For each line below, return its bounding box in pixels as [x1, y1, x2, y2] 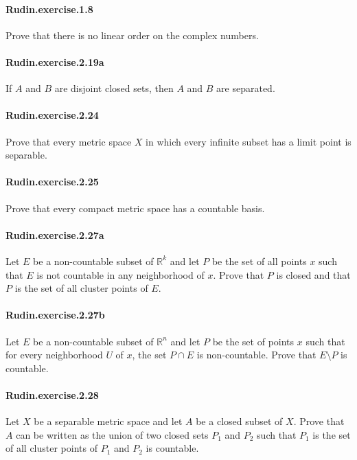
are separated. [216, 81, 275, 95]
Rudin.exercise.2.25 [5, 174, 99, 189]
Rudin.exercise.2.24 [5, 108, 99, 122]
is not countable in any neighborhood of [36, 267, 205, 281]
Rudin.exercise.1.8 [5, 1, 93, 16]
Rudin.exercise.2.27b [5, 308, 105, 322]
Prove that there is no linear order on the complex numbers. [5, 27, 259, 42]
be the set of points [212, 334, 295, 348]
